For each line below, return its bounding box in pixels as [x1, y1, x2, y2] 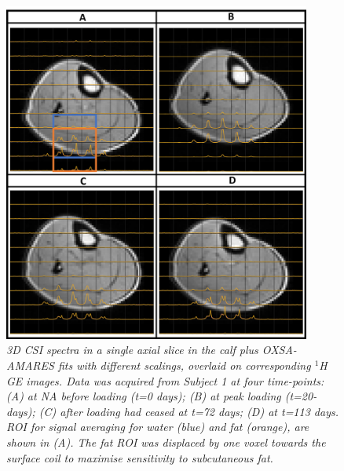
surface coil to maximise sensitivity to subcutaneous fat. [6, 449, 273, 466]
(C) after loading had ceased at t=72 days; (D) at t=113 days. [38, 403, 339, 419]
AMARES [6, 356, 54, 373]
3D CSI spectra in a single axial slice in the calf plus [6, 341, 258, 358]
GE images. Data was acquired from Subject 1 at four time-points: [6, 372, 324, 389]
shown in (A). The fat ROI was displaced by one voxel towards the [6, 433, 326, 450]
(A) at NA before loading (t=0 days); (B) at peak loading [6, 388, 281, 404]
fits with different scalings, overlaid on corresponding [57, 356, 311, 373]
